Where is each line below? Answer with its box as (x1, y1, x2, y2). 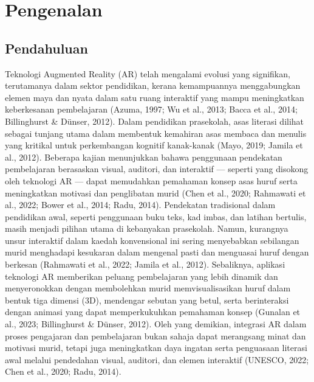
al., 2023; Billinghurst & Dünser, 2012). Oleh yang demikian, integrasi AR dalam (5, 318, 307, 330)
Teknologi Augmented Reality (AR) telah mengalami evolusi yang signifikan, (5, 67, 290, 80)
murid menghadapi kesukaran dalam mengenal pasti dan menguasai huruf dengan (5, 246, 309, 259)
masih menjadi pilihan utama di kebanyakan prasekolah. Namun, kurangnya (5, 222, 288, 235)
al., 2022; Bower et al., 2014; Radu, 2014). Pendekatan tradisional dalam (5, 198, 276, 211)
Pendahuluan (5, 38, 88, 57)
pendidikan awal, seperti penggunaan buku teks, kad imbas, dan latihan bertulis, (5, 210, 307, 223)
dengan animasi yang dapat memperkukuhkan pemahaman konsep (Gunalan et (5, 305, 301, 318)
